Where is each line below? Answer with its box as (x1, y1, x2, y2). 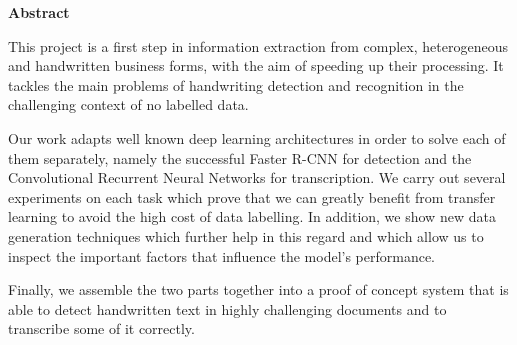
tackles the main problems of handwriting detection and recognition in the (8, 74, 464, 95)
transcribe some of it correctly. (8, 318, 195, 339)
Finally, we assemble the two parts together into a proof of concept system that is (8, 279, 509, 300)
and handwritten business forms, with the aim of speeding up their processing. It (8, 55, 504, 76)
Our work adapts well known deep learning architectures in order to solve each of (8, 127, 506, 148)
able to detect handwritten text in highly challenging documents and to (8, 298, 447, 319)
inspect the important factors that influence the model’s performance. (8, 245, 436, 266)
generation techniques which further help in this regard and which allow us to (8, 225, 484, 246)
